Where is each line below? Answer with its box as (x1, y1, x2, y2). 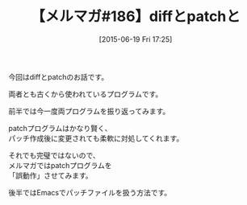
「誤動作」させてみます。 (8, 170, 93, 180)
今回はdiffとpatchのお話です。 (8, 72, 109, 81)
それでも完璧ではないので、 (8, 150, 101, 160)
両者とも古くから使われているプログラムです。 (8, 89, 163, 99)
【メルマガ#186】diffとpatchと (31, 7, 241, 26)
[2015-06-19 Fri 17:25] (98, 34, 173, 44)
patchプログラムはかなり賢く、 (8, 123, 112, 133)
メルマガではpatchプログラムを (8, 160, 112, 170)
